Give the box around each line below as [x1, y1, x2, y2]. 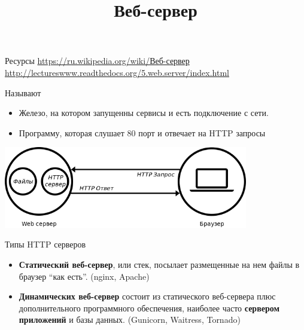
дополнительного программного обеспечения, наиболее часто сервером [19, 301, 279, 314]
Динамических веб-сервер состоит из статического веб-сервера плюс [19, 290, 276, 302]
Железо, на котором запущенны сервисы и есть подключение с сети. [19, 106, 269, 119]
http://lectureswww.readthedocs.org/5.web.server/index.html [5, 66, 229, 78]
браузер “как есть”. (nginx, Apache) [19, 270, 150, 282]
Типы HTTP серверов [5, 238, 86, 250]
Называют [5, 86, 41, 99]
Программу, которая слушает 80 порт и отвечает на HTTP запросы [19, 126, 266, 139]
